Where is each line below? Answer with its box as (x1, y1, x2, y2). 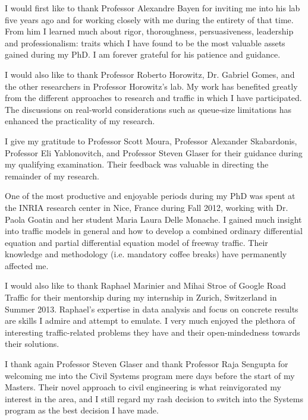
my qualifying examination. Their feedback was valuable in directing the (5, 158, 269, 170)
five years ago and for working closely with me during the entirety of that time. (5, 13, 294, 26)
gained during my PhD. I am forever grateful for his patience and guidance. (5, 48, 281, 61)
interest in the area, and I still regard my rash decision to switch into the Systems (5, 392, 303, 405)
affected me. (5, 259, 49, 271)
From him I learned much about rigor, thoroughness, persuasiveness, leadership (5, 25, 294, 37)
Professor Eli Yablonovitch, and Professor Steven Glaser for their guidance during (5, 146, 303, 159)
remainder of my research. (5, 169, 99, 182)
